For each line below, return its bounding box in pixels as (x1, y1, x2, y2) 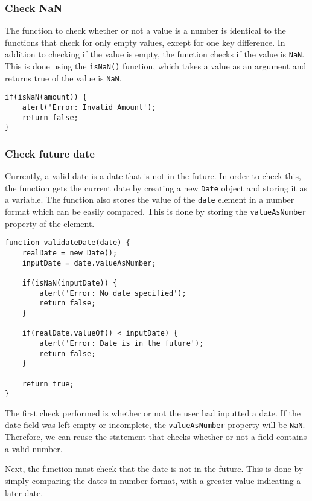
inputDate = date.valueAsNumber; (22, 258, 156, 267)
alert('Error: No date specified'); (39, 289, 186, 298)
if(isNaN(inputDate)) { (22, 279, 118, 287)
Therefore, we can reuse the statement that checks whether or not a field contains (5, 430, 307, 443)
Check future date (5, 145, 95, 161)
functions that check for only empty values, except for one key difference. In (5, 36, 285, 48)
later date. (5, 486, 43, 499)
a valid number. (5, 442, 63, 455)
